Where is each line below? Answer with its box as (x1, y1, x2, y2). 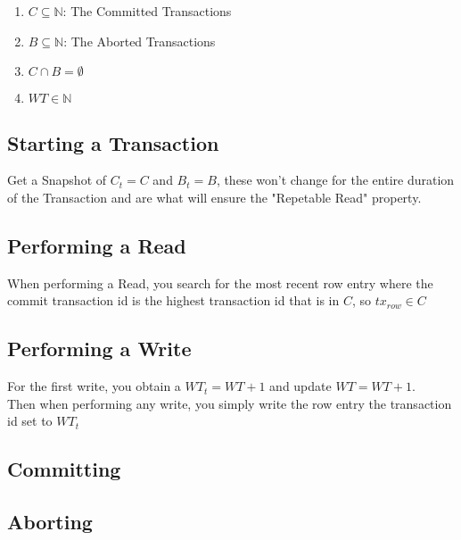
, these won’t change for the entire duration (216, 170, 455, 189)
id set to (7, 411, 53, 430)
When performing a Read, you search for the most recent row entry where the (7, 273, 433, 292)
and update (269, 377, 332, 395)
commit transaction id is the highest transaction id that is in (7, 291, 340, 310)
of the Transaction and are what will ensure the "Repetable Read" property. (7, 187, 422, 206)
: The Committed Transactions (62, 2, 232, 20)
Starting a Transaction (7, 129, 219, 156)
